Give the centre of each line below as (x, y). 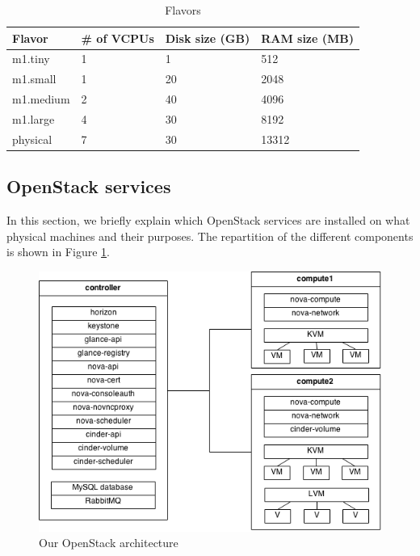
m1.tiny (31, 59)
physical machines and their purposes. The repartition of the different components (210, 236)
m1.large (34, 118)
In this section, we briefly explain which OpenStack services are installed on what (208, 220)
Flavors (183, 10)
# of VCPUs (118, 38)
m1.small (34, 79)
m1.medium (41, 99)
